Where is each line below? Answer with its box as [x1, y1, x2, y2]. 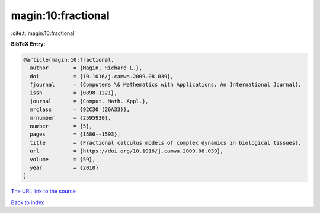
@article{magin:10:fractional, [23, 56, 115, 63]
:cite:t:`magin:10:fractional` [11, 30, 76, 37]
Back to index [11, 199, 44, 206]
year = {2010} [30, 164, 99, 171]
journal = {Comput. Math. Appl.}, [30, 98, 149, 104]
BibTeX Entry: [11, 40, 46, 47]
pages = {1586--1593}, [30, 131, 121, 138]
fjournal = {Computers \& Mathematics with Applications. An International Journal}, [30, 81, 302, 88]
